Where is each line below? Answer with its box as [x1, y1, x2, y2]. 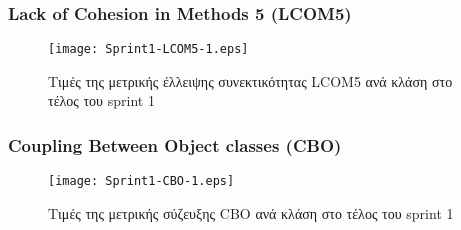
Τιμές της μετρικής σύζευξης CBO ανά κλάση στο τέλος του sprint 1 [48, 202, 454, 223]
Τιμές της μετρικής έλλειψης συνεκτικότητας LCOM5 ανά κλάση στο [48, 70, 453, 91]
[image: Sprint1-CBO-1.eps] [48, 174, 235, 189]
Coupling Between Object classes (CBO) [8, 132, 342, 157]
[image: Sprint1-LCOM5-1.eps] [48, 42, 249, 57]
